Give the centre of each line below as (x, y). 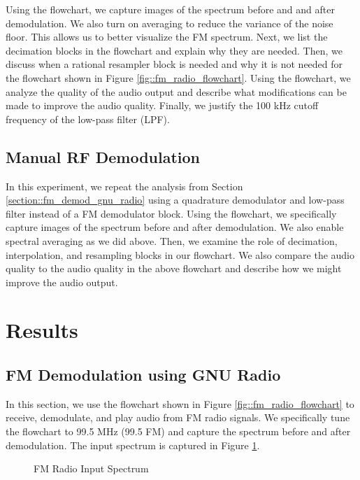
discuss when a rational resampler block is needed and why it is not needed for (174, 64)
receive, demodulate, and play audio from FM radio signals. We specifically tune (178, 417)
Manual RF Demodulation (103, 156)
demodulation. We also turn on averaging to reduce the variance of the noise (170, 23)
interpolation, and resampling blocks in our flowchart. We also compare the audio (180, 254)
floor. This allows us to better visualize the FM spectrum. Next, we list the (167, 37)
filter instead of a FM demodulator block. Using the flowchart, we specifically (171, 213)
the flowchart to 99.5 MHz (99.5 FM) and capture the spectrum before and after (178, 431)
